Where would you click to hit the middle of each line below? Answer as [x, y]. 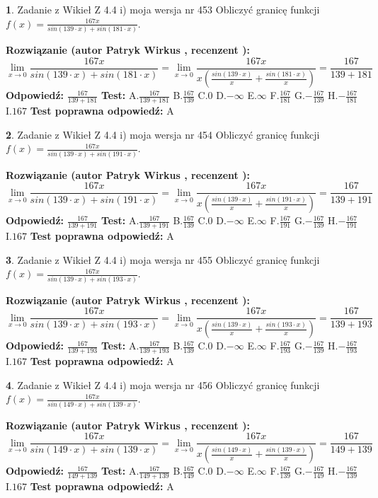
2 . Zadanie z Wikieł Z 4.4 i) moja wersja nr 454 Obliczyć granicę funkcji [163, 134]
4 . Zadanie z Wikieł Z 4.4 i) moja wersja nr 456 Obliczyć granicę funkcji [163, 384]
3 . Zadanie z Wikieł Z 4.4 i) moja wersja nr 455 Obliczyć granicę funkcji [163, 259]
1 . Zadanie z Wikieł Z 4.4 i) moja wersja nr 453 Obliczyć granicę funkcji [163, 9]
